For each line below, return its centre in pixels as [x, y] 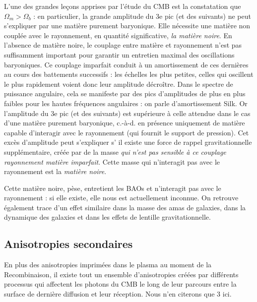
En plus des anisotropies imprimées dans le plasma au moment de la [108, 265]
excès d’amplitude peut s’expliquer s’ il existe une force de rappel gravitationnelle [128, 142]
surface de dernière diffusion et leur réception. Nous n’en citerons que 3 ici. [118, 294]
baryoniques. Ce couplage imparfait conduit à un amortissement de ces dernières [126, 64]
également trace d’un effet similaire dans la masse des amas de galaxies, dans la [125, 207]
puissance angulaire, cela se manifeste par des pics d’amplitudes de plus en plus [125, 93]
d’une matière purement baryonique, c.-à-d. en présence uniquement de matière [125, 123]
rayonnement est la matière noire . [55, 171]
